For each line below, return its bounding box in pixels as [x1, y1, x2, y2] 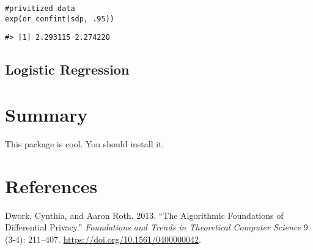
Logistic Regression [5, 60, 130, 79]
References [5, 173, 98, 198]
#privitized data [5, 4, 75, 13]
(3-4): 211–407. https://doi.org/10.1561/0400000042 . [5, 232, 202, 245]
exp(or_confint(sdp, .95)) [5, 14, 114, 23]
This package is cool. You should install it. [5, 137, 164, 150]
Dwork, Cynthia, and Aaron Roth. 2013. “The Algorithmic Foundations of [5, 208, 284, 221]
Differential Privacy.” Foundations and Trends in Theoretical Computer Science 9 [5, 221, 308, 233]
